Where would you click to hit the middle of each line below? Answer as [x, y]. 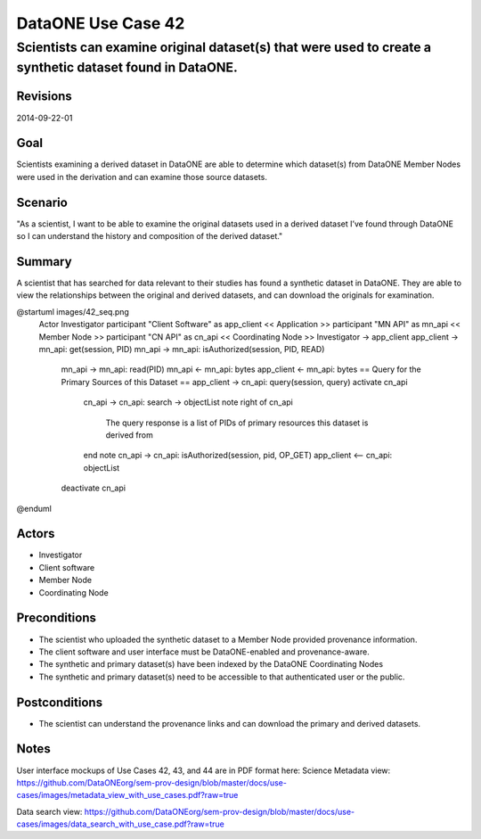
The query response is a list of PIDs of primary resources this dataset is [237, 423]
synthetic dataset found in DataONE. [127, 67]
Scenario [42, 202]
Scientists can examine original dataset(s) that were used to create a [224, 47]
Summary [44, 262]
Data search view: [49, 811]
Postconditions [59, 702]
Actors [36, 534]
